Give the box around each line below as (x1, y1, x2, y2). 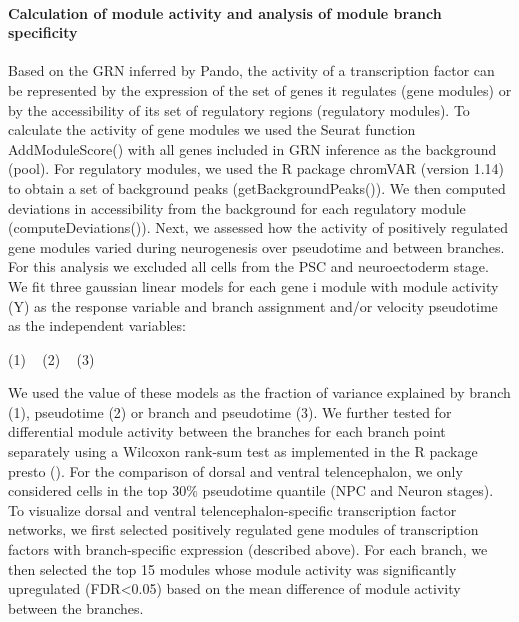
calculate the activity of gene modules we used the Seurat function (8, 119, 416, 140)
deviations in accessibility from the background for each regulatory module (8, 197, 466, 218)
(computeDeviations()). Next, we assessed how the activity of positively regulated (8, 217, 508, 238)
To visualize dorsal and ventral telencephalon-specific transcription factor (8, 499, 457, 520)
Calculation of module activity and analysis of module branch (8, 2, 442, 23)
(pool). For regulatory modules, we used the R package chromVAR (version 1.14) (8, 158, 505, 179)
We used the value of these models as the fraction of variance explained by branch (8, 382, 511, 403)
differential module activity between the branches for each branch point (8, 421, 446, 442)
